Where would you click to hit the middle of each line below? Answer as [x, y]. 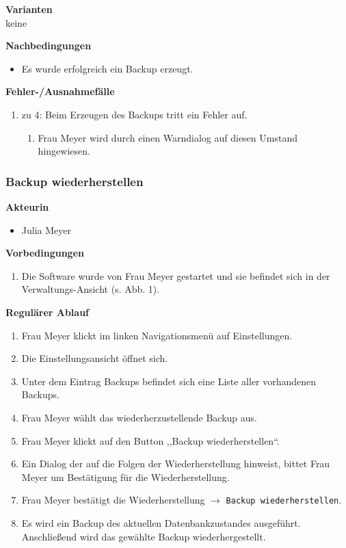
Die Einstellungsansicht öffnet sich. [95, 358]
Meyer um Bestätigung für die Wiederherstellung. [125, 477]
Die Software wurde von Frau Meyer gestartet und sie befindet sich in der [176, 275]
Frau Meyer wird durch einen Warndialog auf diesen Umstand [168, 137]
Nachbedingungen [49, 45]
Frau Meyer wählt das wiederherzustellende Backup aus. [139, 417]
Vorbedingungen [45, 253]
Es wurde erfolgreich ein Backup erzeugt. [107, 68]
